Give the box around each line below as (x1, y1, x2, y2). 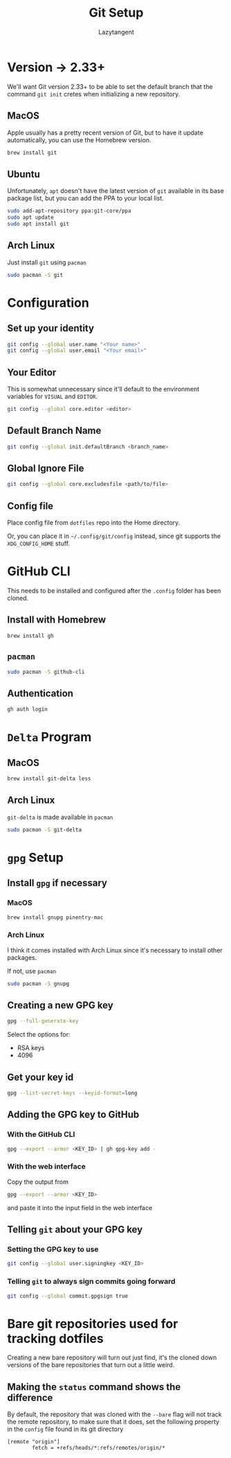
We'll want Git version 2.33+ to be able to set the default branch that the (7, 82, 213, 91)
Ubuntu (7, 168, 40, 180)
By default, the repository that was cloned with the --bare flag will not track (7, 1410, 223, 1418)
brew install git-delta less (7, 775, 91, 782)
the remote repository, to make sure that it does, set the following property (7, 1418, 220, 1426)
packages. (7, 953, 37, 962)
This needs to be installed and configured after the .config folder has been (7, 586, 221, 595)
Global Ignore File (7, 463, 84, 475)
